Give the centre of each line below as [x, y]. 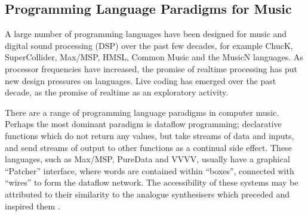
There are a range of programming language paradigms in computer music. [142, 112]
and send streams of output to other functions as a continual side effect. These [148, 147]
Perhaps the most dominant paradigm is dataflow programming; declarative [143, 124]
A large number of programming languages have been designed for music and [146, 34]
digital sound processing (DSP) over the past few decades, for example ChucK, [149, 45]
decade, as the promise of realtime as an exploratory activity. [117, 92]
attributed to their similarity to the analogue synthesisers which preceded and [147, 194]
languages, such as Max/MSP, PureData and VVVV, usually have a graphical [147, 159]
